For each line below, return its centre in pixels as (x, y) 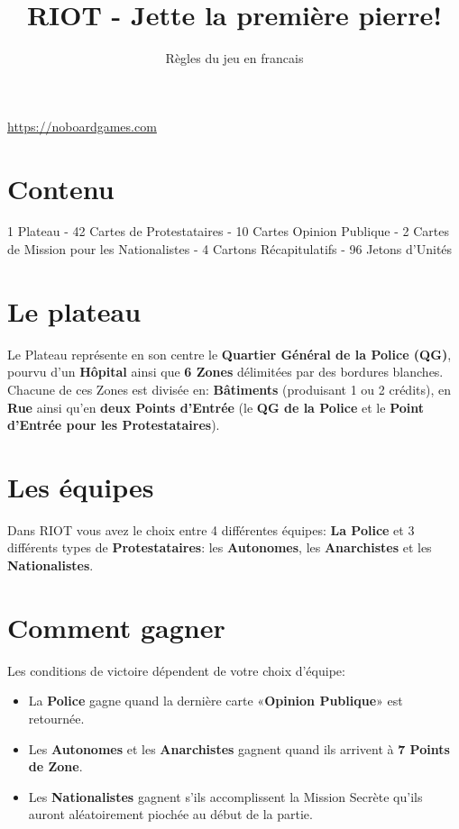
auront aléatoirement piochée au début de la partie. (170, 814)
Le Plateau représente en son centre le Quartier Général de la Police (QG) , (229, 354)
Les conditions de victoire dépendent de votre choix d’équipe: (176, 670)
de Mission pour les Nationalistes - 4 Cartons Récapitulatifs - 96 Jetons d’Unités (230, 249)
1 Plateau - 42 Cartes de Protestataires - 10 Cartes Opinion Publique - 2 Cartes (228, 231)
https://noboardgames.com (82, 126)
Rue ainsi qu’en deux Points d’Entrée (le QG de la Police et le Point (216, 407)
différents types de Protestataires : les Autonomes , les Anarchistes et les (220, 547)
